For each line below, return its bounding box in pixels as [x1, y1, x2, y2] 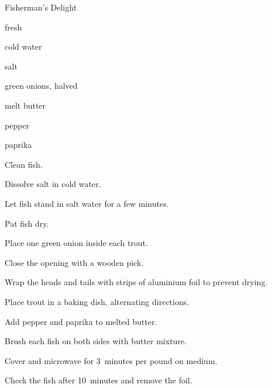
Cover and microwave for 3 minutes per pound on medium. [5, 354, 218, 366]
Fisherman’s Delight [5, 1, 77, 13]
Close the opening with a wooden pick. [5, 256, 144, 268]
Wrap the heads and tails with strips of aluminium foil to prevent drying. [5, 276, 268, 288]
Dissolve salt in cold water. [5, 178, 101, 190]
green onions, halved [5, 79, 78, 92]
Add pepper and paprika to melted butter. [5, 315, 157, 327]
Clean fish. [5, 158, 43, 170]
